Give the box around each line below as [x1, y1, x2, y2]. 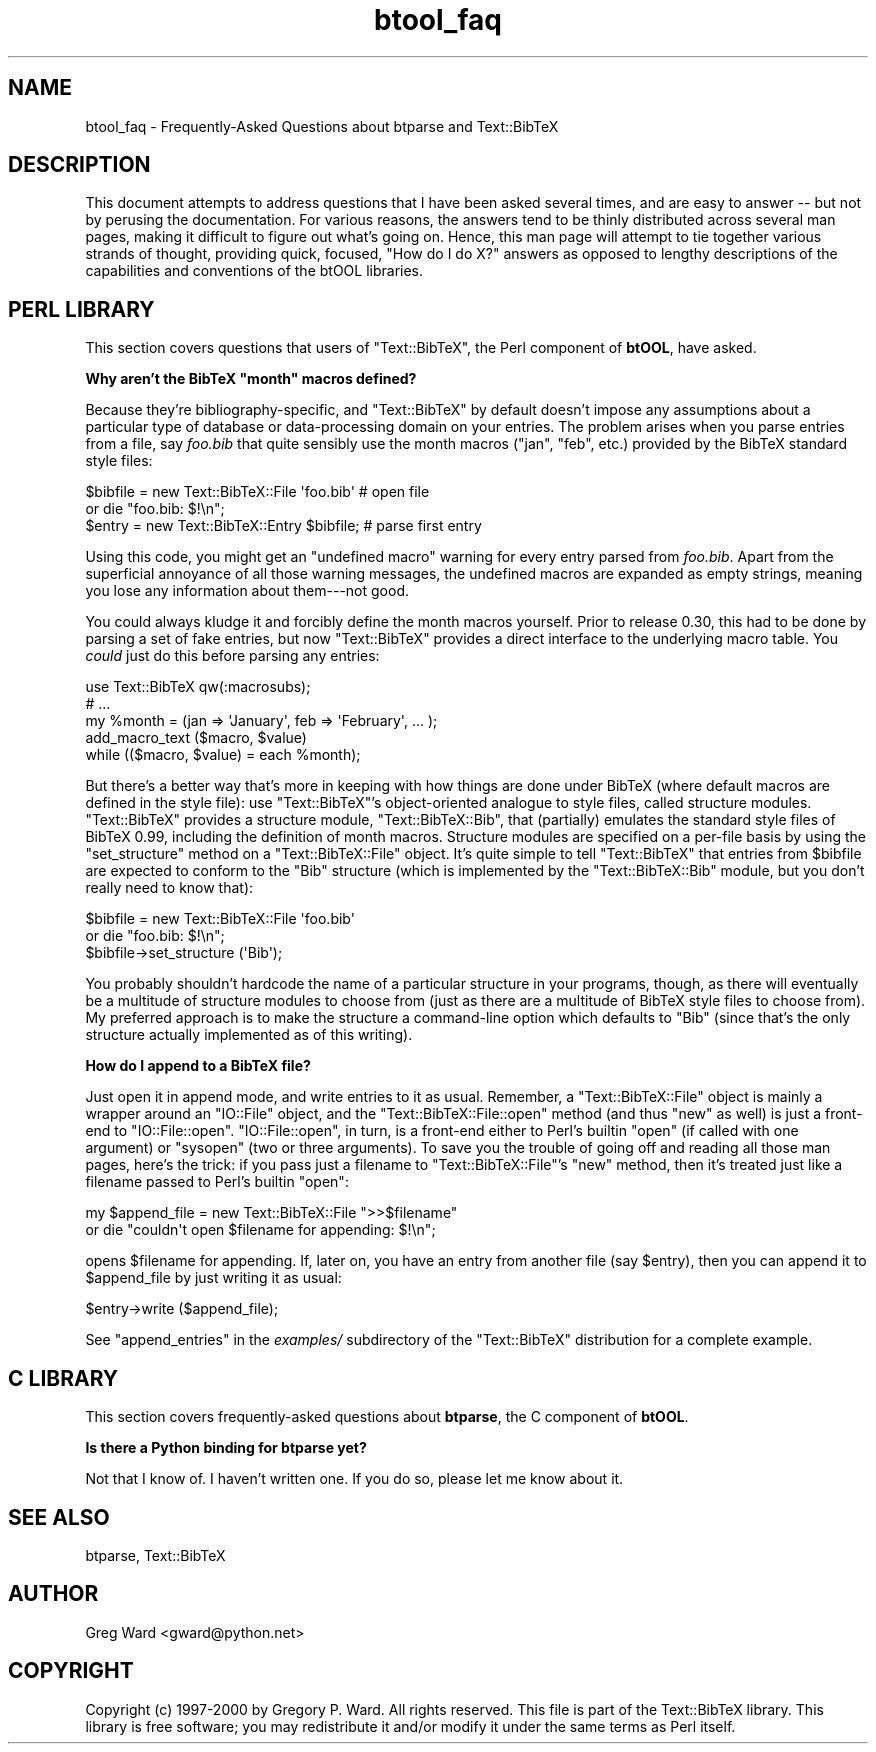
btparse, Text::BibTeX [85, 1546, 226, 1564]
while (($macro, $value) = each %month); [85, 746, 361, 764]
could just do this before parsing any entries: [85, 647, 380, 665]
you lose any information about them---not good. [85, 582, 410, 600]
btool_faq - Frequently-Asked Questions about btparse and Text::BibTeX [85, 117, 559, 135]
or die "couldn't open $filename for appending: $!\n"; [85, 1221, 436, 1239]
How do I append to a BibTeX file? [85, 1057, 311, 1075]
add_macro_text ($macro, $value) [85, 729, 307, 747]
